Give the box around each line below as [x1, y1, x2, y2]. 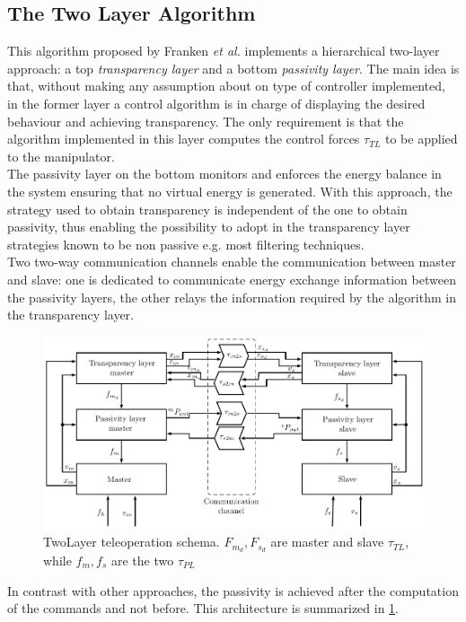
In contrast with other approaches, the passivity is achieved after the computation [7, 581, 459, 600]
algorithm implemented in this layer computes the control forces [7, 129, 360, 148]
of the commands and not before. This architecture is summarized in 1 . [7, 599, 400, 618]
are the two [110, 550, 174, 569]
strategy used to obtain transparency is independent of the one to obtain [7, 199, 408, 218]
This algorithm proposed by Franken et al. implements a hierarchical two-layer [7, 41, 440, 60]
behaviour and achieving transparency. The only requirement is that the [7, 111, 404, 130]
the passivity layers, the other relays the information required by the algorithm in [7, 287, 456, 306]
